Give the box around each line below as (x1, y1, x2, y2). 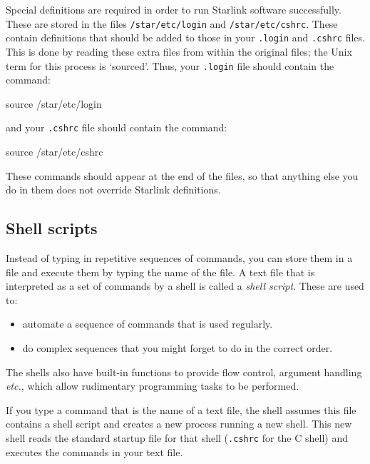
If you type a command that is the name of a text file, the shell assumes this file (6, 402, 356, 417)
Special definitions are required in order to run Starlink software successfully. (6, 2, 341, 16)
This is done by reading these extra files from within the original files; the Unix (6, 44, 352, 59)
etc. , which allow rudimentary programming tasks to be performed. (6, 378, 299, 393)
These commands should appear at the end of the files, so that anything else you (6, 168, 359, 183)
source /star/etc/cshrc (6, 144, 103, 158)
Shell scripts (6, 217, 98, 239)
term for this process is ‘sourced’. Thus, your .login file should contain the (6, 58, 334, 73)
